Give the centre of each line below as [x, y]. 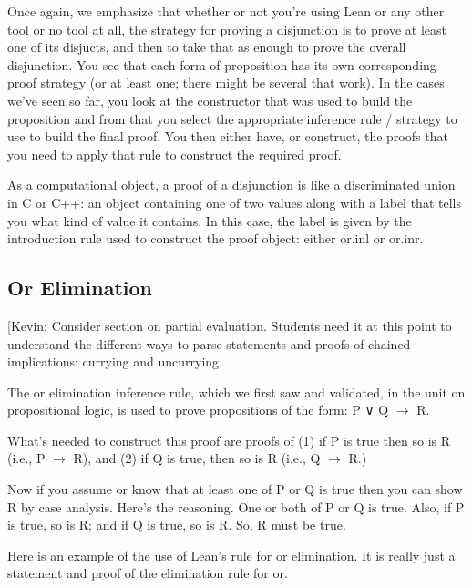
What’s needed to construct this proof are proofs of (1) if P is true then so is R [229, 440]
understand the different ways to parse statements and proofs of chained [209, 343]
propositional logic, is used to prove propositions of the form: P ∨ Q [198, 410]
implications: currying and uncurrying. [115, 361]
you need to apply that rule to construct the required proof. [174, 154]
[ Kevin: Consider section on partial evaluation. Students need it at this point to [230, 325]
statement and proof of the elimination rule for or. [148, 573]
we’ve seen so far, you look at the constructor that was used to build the [210, 100]
